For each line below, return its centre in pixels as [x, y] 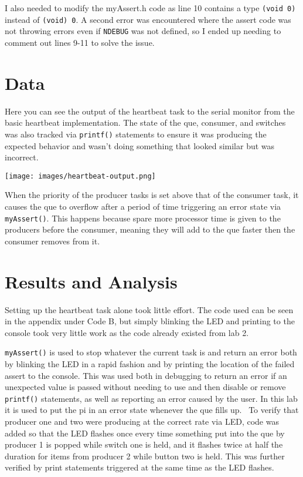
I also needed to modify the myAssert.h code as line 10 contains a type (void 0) [150, 8]
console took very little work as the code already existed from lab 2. [127, 332]
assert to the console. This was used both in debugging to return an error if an [146, 375]
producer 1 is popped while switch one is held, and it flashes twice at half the [144, 444]
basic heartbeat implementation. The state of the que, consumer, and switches [145, 122]
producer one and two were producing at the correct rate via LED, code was [142, 421]
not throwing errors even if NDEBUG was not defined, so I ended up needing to [143, 31]
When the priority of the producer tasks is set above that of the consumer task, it [152, 195]
